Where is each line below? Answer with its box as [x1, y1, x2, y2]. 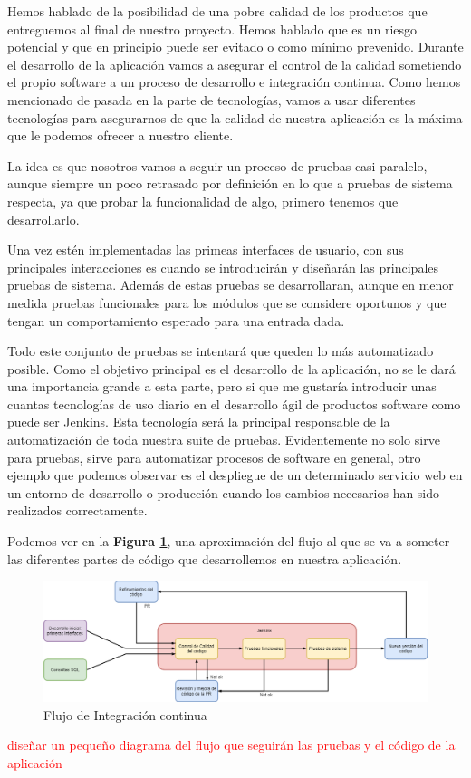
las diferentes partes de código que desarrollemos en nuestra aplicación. [7, 549, 402, 568]
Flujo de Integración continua [43, 705, 207, 724]
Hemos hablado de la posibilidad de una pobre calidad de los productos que [7, 2, 428, 20]
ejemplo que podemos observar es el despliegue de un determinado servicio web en [7, 466, 463, 485]
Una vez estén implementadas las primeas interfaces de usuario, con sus [7, 240, 404, 259]
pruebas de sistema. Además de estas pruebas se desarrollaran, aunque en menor [7, 275, 454, 294]
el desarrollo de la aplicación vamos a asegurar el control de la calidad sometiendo [7, 54, 462, 73]
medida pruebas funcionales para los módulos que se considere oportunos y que [7, 293, 447, 312]
